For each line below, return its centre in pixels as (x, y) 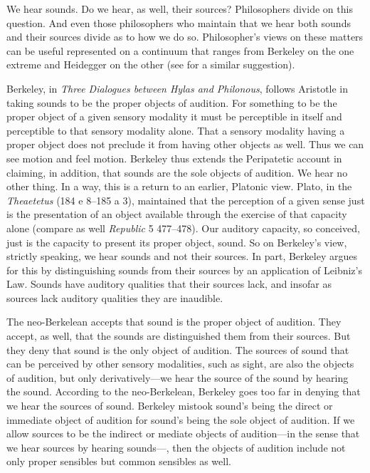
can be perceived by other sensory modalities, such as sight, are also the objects (180, 364)
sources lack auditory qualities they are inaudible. (115, 297)
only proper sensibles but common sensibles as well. (119, 461)
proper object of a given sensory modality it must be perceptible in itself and (174, 116)
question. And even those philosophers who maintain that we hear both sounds (179, 22)
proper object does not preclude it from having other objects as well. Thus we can (185, 144)
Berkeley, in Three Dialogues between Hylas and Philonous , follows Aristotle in (178, 88)
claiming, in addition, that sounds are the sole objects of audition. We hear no (177, 172)
